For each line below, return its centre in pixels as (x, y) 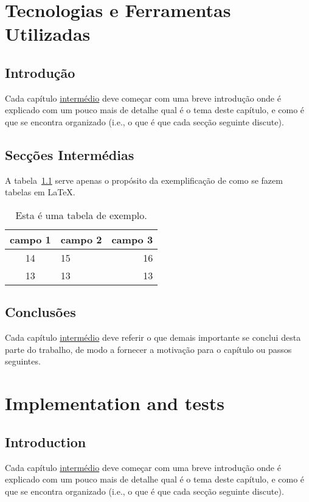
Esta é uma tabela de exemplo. (81, 215)
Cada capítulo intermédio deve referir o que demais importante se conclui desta (153, 337)
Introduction (46, 441)
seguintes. (23, 361)
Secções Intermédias (70, 154)
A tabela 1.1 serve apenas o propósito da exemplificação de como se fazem (144, 180)
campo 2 (81, 239)
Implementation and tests (115, 403)
